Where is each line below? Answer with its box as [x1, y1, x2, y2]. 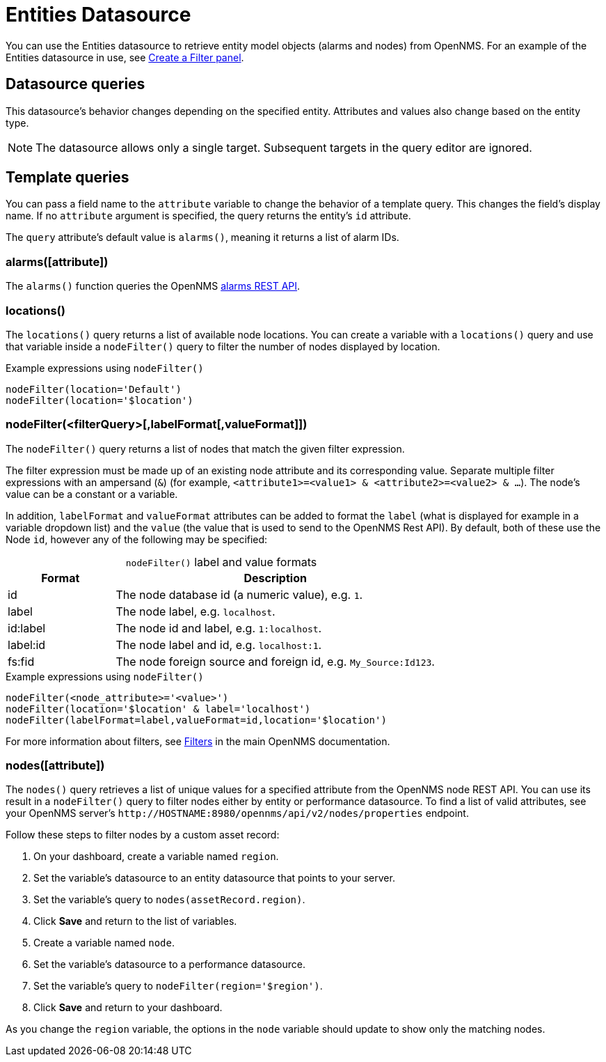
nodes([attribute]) [6, 758, 105, 773]
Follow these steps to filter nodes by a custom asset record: [6, 829, 280, 841]
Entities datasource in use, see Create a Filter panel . [6, 51, 244, 63]
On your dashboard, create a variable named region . [33, 850, 279, 863]
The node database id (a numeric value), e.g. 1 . [115, 587, 363, 602]
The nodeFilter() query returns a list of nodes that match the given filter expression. [6, 442, 405, 455]
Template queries [6, 169, 129, 187]
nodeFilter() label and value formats [125, 554, 317, 569]
